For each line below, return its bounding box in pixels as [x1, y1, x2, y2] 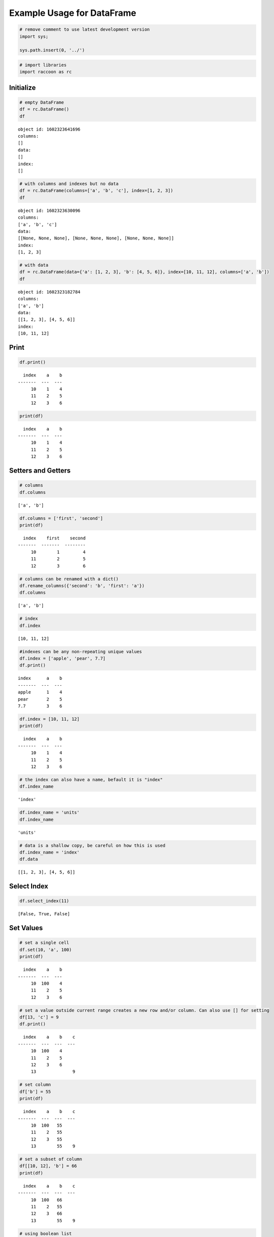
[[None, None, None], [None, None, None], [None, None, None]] [18, 236, 174, 241]
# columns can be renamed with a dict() [19, 576, 118, 581]
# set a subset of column [19, 1156, 82, 1162]
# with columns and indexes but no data [19, 181, 118, 187]
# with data [19, 262, 49, 268]
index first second [23, 535, 86, 541]
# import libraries [19, 62, 67, 68]
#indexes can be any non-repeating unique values [19, 649, 142, 654]
